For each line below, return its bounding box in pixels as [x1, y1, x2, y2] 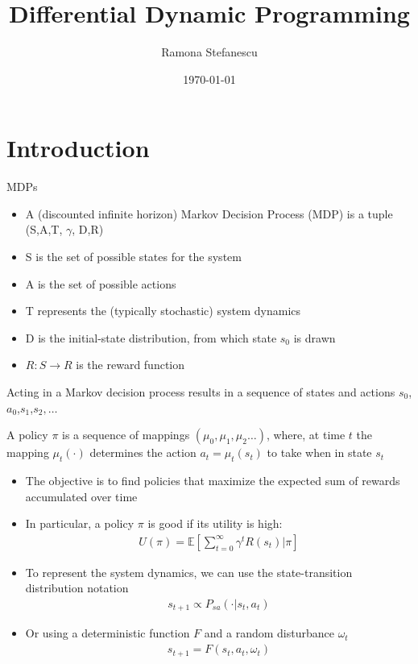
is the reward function [76, 356, 185, 373]
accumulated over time [25, 488, 138, 504]
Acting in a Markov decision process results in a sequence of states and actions [6, 384, 395, 400]
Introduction [6, 131, 150, 164]
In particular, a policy [25, 515, 135, 532]
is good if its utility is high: [147, 515, 283, 532]
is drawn [293, 329, 336, 346]
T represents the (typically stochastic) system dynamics [25, 302, 301, 319]
